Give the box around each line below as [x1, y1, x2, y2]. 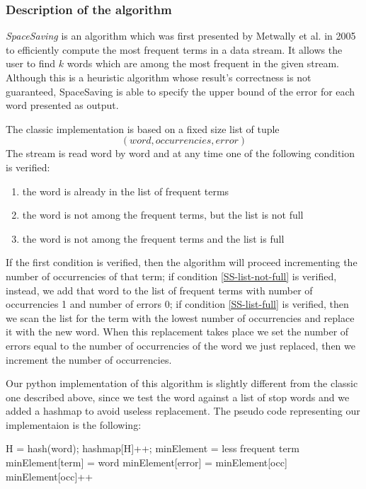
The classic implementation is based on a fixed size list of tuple [6, 121, 280, 136]
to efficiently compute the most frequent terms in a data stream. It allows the [6, 42, 343, 57]
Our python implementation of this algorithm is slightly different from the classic [6, 376, 358, 391]
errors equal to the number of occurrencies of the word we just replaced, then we [6, 338, 356, 352]
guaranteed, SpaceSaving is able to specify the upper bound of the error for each [6, 84, 355, 98]
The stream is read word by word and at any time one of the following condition [6, 146, 355, 161]
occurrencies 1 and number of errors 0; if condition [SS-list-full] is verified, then [6, 297, 349, 311]
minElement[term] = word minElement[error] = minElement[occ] [6, 455, 287, 470]
